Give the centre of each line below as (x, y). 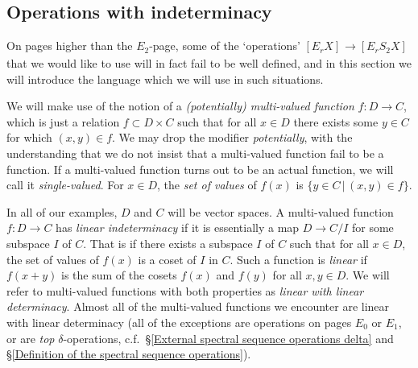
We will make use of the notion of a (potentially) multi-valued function (180, 106)
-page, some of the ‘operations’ (225, 45)
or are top (31, 338)
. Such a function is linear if (298, 259)
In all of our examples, (62, 211)
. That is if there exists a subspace (168, 243)
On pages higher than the (70, 45)
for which (29, 137)
